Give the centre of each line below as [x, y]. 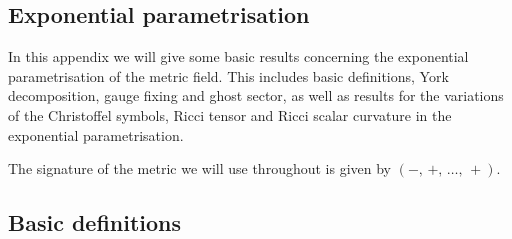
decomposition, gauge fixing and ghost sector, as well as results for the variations [256, 95]
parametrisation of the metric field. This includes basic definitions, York [228, 75]
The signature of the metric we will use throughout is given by [199, 168]
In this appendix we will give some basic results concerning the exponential [238, 56]
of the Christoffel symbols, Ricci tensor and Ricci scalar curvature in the [230, 114]
